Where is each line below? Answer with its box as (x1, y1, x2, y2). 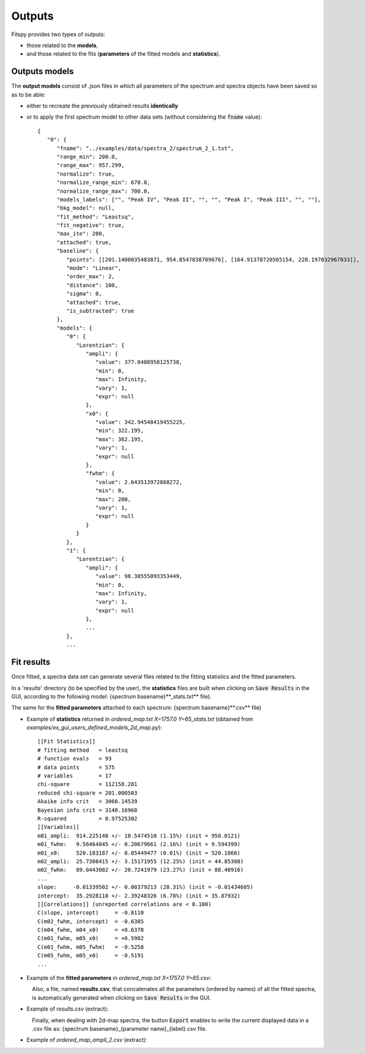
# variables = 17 (37, 773, 112, 779)
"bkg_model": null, (56, 205, 116, 212)
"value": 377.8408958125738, (95, 358, 183, 366)
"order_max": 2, (66, 273, 116, 280)
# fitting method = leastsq (37, 746, 128, 754)
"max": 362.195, (95, 436, 144, 443)
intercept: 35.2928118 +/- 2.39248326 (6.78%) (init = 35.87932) (37, 892, 241, 899)
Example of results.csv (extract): (26, 1005, 109, 1012)
